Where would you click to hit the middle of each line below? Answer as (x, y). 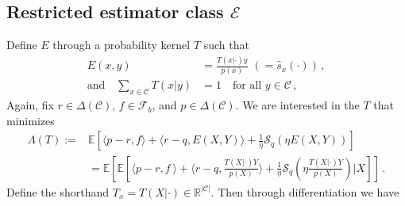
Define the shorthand (58, 191)
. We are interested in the (297, 105)
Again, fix (30, 105)
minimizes (31, 120)
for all (247, 86)
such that (226, 45)
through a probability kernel (121, 45)
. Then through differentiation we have (305, 191)
